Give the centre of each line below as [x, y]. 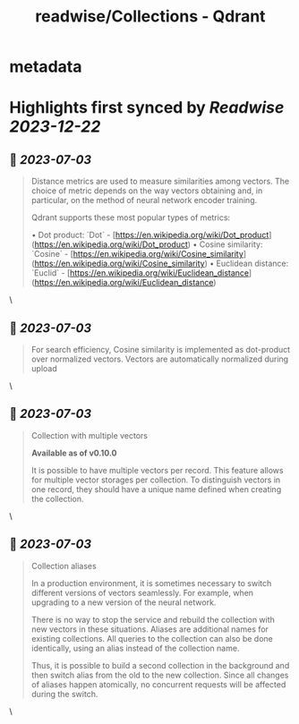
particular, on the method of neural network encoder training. [144, 200]
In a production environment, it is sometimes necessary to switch [151, 583]
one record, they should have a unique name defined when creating [156, 489]
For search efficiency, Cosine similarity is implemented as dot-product [161, 349]
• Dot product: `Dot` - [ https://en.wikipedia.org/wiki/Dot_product [150, 235]
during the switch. [64, 694]
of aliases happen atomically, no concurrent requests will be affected [158, 684]
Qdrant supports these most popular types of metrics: [131, 217]
